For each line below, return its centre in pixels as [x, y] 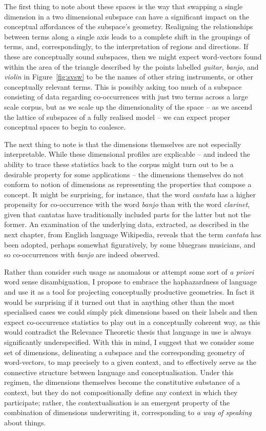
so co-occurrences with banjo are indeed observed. [82, 254]
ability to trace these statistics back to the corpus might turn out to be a [119, 164]
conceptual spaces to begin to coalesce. [65, 127]
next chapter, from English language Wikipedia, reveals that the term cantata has [133, 234]
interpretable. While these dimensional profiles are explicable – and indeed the [127, 154]
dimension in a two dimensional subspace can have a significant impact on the [127, 16]
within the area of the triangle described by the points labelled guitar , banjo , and [131, 66]
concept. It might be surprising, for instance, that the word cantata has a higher [130, 194]
